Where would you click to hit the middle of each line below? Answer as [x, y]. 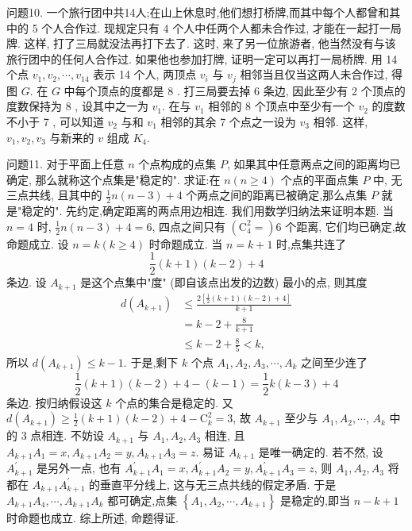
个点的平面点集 [320, 179]
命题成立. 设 [38, 243]
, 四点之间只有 [189, 226]
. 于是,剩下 [151, 362]
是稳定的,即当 [315, 500]
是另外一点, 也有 [79, 468]
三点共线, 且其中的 [54, 195]
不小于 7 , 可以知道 [55, 122]
